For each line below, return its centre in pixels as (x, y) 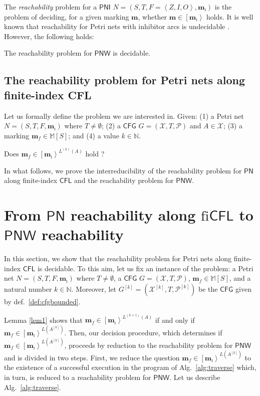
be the (208, 289)
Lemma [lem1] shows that (44, 320)
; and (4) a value (94, 135)
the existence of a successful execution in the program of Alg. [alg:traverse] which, (130, 367)
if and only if (175, 320)
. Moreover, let (94, 289)
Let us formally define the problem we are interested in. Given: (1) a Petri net (124, 116)
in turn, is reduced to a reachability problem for (78, 377)
